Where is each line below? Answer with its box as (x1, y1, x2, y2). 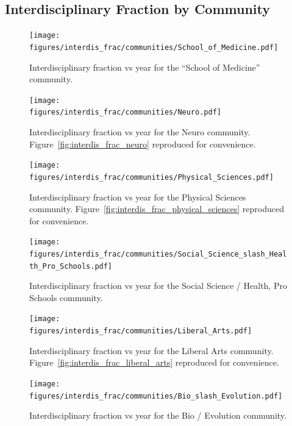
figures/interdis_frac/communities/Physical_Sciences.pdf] (29, 172, 274, 182)
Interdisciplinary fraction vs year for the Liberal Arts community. (29, 344, 274, 357)
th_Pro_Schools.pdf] (29, 261, 113, 271)
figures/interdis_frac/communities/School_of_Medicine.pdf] (29, 43, 279, 52)
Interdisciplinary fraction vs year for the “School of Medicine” (29, 60, 260, 73)
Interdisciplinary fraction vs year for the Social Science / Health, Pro (29, 279, 287, 292)
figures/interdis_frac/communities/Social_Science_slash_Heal (29, 249, 287, 258)
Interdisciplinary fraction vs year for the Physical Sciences (29, 190, 246, 203)
